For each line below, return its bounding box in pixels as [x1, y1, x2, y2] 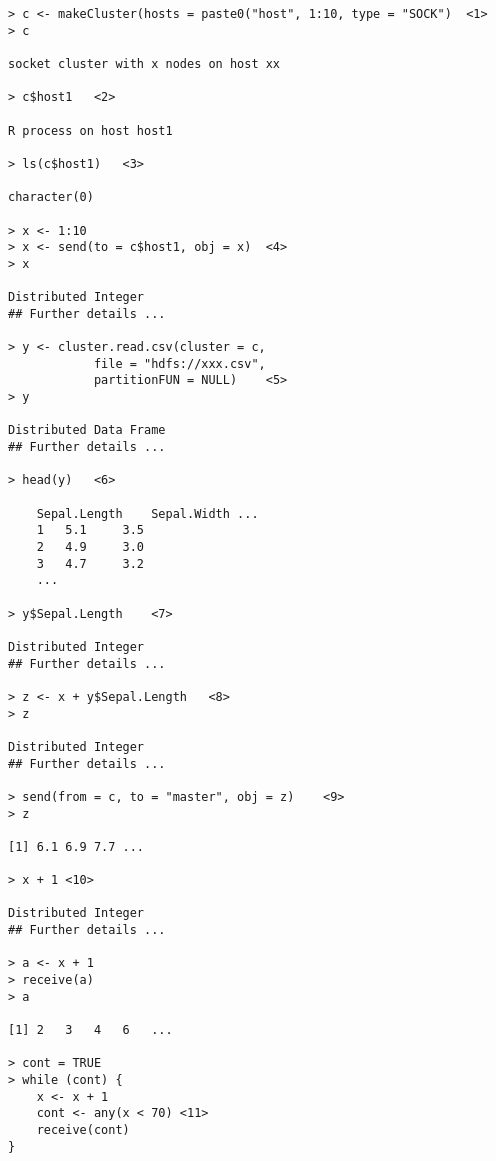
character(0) [8, 190, 94, 205]
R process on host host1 [8, 123, 173, 138]
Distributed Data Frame [8, 423, 166, 438]
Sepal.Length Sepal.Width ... [36, 506, 259, 521]
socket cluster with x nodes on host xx [8, 56, 281, 71]
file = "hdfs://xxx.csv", [93, 356, 266, 371]
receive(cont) [36, 1122, 130, 1137]
